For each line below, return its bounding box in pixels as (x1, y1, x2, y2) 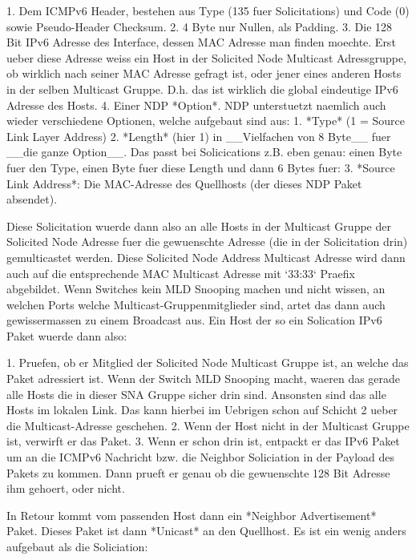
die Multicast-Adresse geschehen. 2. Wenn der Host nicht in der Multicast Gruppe (6, 417, 410, 433)
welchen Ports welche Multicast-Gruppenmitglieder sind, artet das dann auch (6, 296, 386, 312)
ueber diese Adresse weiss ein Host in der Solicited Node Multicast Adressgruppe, (6, 49, 407, 66)
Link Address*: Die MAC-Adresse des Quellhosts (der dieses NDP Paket (6, 175, 362, 191)
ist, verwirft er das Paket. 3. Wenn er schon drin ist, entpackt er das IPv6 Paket (6, 433, 400, 449)
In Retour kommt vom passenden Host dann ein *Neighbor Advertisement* (6, 506, 377, 523)
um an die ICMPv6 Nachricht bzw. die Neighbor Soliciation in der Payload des (6, 449, 394, 465)
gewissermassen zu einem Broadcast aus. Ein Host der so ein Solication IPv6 (6, 312, 382, 328)
